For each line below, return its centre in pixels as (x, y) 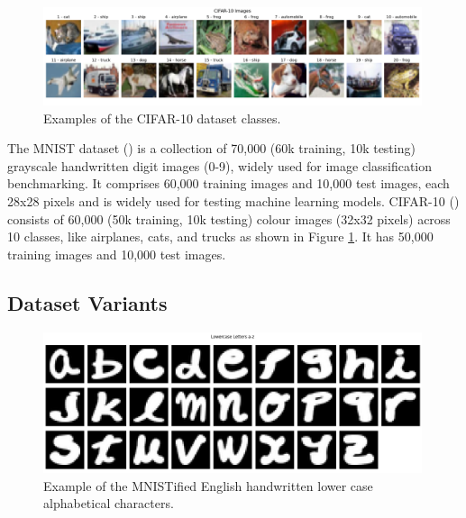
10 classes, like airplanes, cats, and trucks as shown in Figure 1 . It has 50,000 (220, 236)
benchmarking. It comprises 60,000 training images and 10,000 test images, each (228, 183)
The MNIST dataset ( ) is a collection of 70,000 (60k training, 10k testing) (211, 148)
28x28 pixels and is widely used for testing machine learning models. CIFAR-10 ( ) (233, 201)
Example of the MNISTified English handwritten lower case (208, 485)
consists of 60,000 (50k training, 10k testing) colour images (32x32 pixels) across (229, 218)
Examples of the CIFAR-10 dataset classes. (162, 118)
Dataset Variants (87, 302)
